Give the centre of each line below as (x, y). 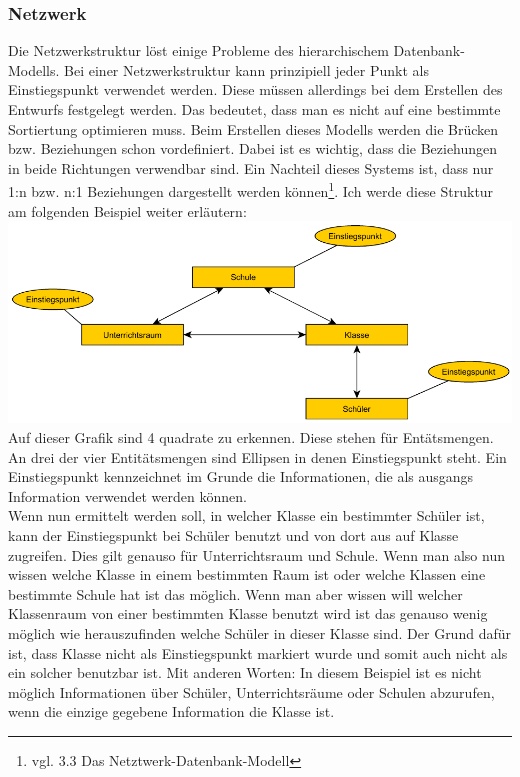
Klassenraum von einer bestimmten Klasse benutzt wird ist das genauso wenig (248, 613)
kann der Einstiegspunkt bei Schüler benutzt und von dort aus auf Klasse (233, 535)
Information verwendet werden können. (127, 495)
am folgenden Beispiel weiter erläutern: (127, 210)
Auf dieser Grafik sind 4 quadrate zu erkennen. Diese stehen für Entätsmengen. (251, 437)
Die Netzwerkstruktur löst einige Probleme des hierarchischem (198, 50)
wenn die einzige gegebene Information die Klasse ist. (171, 711)
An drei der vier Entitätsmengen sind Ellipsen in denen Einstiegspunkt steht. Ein (257, 456)
